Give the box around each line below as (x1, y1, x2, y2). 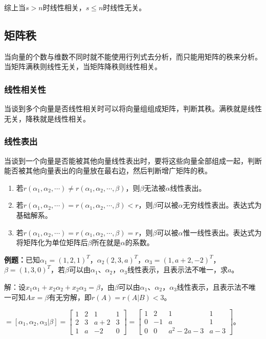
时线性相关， (42, 2, 86, 12)
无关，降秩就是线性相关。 (4, 113, 90, 124)
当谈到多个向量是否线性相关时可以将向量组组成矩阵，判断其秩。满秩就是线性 (4, 103, 262, 114)
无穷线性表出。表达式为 (183, 200, 262, 210)
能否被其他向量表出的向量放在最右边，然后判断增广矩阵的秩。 (4, 165, 212, 176)
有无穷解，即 (49, 291, 92, 302)
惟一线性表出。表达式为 (183, 227, 262, 237)
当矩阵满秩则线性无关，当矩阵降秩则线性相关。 (4, 61, 162, 72)
